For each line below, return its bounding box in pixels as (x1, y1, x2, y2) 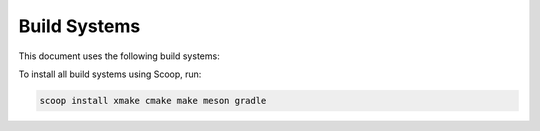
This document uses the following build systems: (18, 50, 220, 62)
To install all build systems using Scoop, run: (18, 68, 202, 80)
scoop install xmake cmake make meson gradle (39, 95, 267, 106)
